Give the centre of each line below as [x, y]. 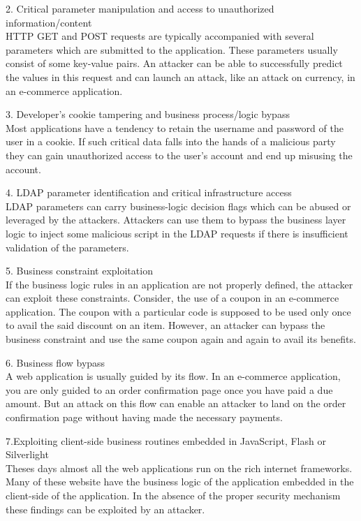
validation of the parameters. [67, 247]
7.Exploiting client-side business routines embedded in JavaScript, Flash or [166, 440]
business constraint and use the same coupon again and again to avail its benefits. [181, 339]
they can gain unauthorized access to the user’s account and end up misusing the [179, 155]
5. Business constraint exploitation [79, 271]
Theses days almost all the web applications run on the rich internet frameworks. [179, 468]
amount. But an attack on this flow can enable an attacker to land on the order [176, 403]
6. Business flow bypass [56, 362]
